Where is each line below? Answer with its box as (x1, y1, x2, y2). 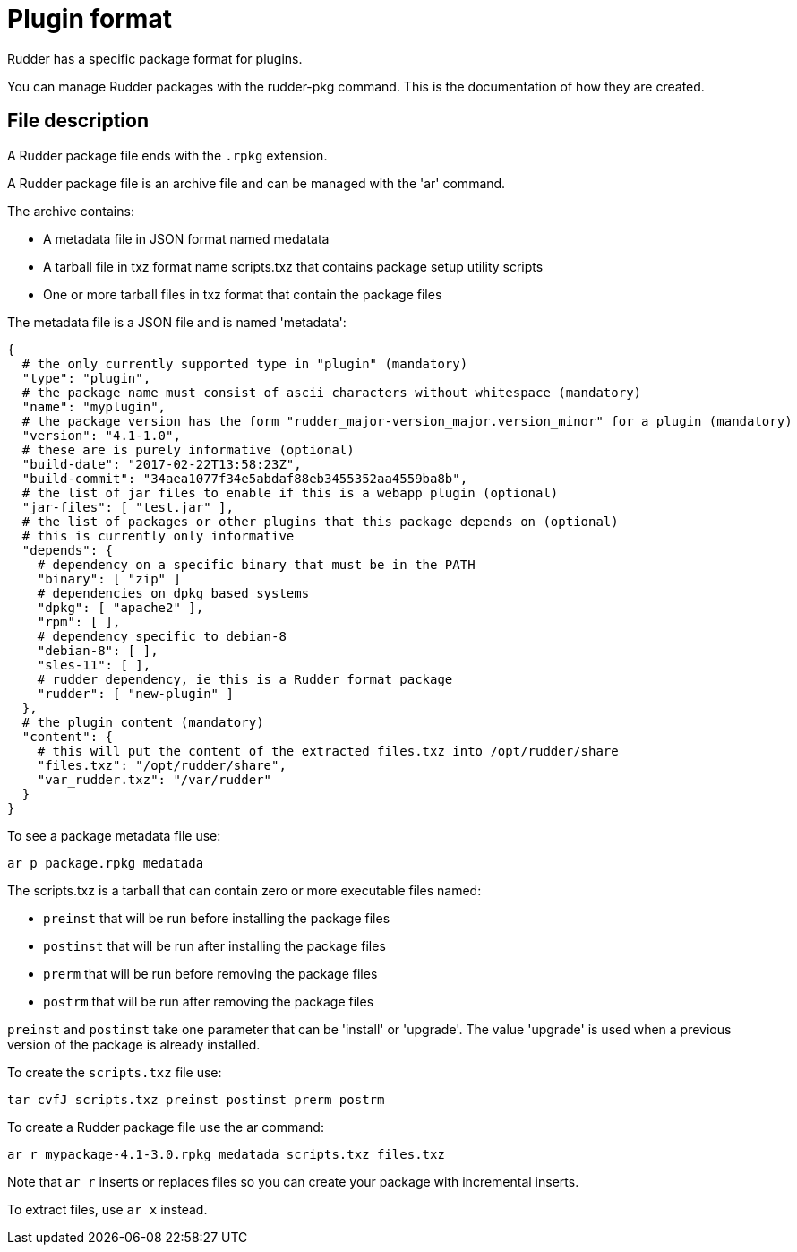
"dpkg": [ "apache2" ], (37, 600, 204, 615)
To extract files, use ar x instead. (7, 1201, 208, 1217)
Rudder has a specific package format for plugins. (7, 50, 303, 66)
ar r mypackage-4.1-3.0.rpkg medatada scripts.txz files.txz (7, 1146, 445, 1161)
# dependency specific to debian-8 (37, 628, 287, 643)
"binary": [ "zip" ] (37, 571, 181, 586)
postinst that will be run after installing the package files (43, 937, 386, 954)
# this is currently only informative (21, 528, 295, 543)
